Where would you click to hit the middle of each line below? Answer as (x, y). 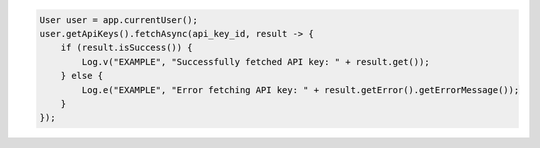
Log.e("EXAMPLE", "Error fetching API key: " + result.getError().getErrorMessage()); (300, 89)
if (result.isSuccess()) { (127, 48)
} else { (82, 76)
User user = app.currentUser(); (119, 19)
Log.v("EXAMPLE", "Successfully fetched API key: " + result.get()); (255, 61)
